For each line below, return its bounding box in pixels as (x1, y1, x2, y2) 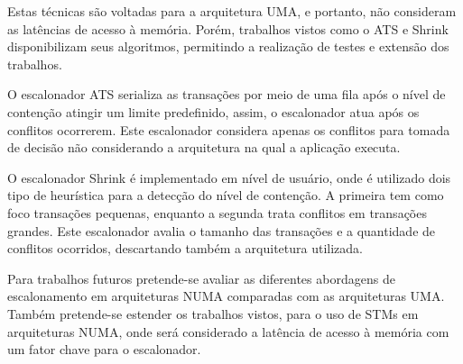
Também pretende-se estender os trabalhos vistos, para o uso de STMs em (7, 304, 419, 323)
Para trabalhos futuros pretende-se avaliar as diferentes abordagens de (7, 268, 395, 287)
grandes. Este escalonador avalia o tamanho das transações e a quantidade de (7, 221, 436, 240)
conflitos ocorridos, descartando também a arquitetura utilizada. (7, 239, 364, 258)
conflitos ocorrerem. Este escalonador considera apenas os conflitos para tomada (7, 120, 450, 139)
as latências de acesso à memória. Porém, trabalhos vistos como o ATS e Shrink (7, 19, 449, 38)
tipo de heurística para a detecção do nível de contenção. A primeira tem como (7, 186, 444, 205)
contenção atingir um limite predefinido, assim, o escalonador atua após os (7, 102, 420, 121)
